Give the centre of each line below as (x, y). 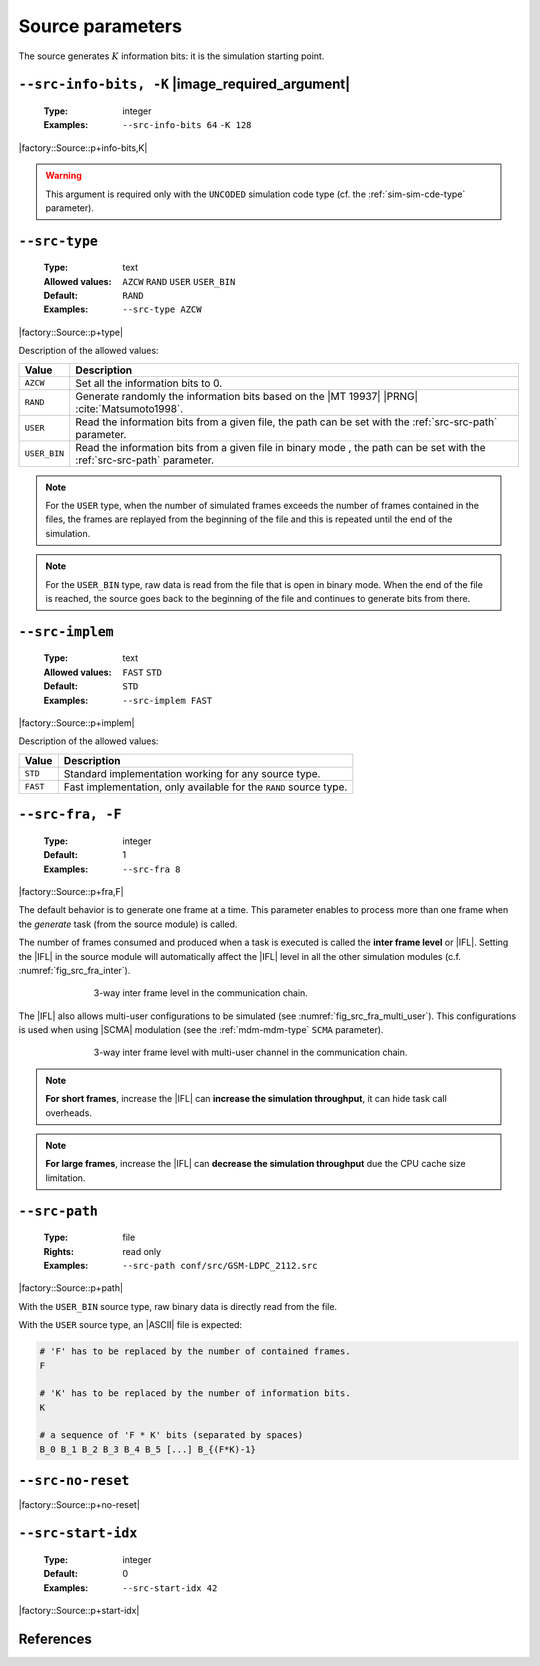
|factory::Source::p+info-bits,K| (83, 147)
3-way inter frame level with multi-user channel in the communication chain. (250, 1052)
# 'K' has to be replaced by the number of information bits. (195, 1393)
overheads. (68, 1112)
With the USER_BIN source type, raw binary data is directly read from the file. (178, 1306)
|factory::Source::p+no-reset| (79, 1505)
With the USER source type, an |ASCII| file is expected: (130, 1325)
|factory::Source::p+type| (71, 332)
